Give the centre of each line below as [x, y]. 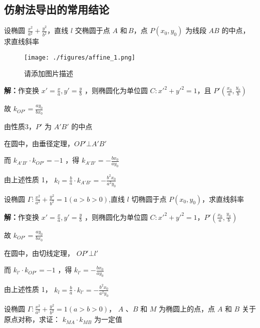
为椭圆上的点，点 [187, 308]
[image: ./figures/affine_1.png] [80, 57]
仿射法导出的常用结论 [57, 9]
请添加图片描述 [49, 73]
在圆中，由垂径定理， [39, 143]
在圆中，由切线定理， [39, 253]
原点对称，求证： [32, 319]
